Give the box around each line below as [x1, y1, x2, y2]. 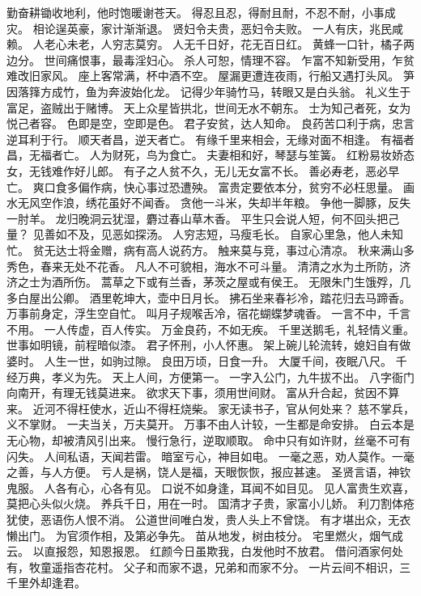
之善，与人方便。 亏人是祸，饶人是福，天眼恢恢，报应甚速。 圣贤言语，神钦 [6, 463, 411, 480]
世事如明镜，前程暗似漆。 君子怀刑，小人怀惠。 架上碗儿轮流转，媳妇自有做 [6, 336, 411, 353]
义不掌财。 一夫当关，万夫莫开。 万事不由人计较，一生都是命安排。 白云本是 [6, 416, 415, 433]
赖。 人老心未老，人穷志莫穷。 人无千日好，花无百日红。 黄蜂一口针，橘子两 [6, 36, 415, 53]
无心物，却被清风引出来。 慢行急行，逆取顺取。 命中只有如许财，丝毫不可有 [6, 432, 411, 449]
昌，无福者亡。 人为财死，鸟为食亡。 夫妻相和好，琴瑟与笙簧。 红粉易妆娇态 [6, 146, 415, 163]
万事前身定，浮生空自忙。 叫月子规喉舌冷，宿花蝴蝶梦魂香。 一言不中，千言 [6, 305, 411, 322]
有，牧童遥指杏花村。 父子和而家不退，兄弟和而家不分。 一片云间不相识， [6, 558, 400, 575]
